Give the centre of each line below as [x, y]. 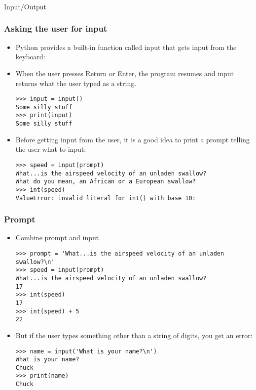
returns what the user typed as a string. [76, 83]
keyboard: [30, 57]
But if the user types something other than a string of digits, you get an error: [134, 335]
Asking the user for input [56, 28]
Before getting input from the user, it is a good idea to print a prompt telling [133, 139]
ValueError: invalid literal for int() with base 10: [106, 198]
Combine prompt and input [57, 238]
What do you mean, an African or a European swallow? [106, 182]
